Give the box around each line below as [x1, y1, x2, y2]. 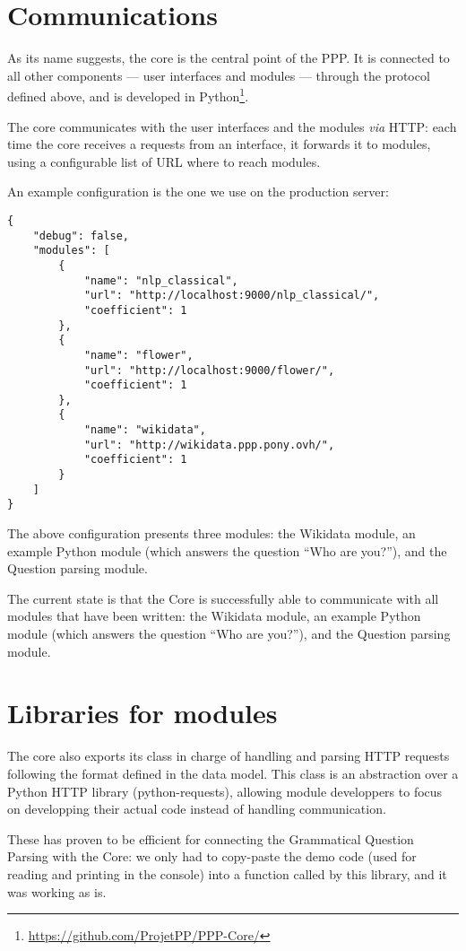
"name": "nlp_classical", [83, 274, 238, 287]
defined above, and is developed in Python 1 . [7, 84, 249, 105]
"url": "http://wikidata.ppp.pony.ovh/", [83, 438, 335, 451]
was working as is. [7, 882, 107, 901]
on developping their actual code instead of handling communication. [7, 799, 386, 818]
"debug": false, [32, 229, 130, 242]
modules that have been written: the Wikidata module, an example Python [7, 606, 421, 625]
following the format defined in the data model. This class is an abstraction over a [7, 763, 459, 782]
